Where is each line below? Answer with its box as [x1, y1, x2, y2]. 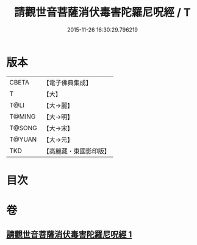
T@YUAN [9, 135, 37, 143]
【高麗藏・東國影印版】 [43, 147, 111, 155]
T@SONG [9, 123, 38, 132]
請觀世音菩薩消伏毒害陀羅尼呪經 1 [6, 229, 132, 240]
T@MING [9, 112, 36, 120]
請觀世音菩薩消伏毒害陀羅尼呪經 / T [14, 5, 191, 19]
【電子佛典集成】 [43, 78, 93, 87]
